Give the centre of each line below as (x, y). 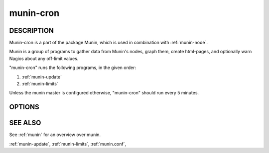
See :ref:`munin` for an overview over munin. (55, 135)
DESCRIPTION (32, 31)
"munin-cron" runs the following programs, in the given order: (73, 68)
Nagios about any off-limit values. (44, 58)
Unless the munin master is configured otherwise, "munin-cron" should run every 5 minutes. (104, 93)
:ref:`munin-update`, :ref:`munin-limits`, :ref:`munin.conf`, (68, 144)
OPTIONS (24, 107)
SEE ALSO (25, 123)
